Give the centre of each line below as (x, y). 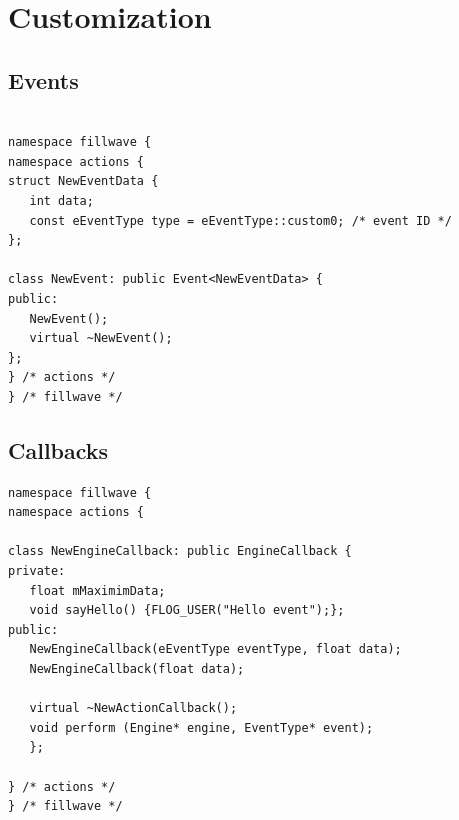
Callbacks (58, 449)
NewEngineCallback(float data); (137, 669)
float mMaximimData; (97, 590)
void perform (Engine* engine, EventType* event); (201, 727)
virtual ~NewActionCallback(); (133, 708)
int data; (61, 200)
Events (43, 79)
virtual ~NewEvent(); (101, 338)
